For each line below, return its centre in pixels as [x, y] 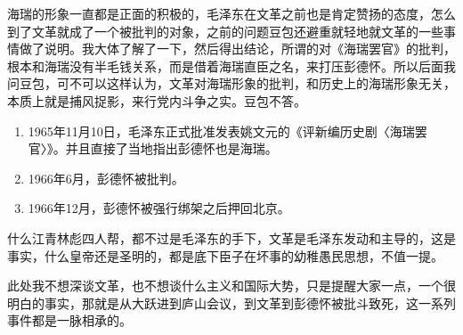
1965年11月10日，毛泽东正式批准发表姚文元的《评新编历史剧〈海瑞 [221, 131]
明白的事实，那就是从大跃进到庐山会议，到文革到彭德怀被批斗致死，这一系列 [231, 302]
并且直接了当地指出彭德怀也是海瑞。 [171, 148]
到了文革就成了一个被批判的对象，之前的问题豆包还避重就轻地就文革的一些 [225, 31]
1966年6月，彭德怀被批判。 [106, 178]
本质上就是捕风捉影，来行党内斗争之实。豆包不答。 [157, 100]
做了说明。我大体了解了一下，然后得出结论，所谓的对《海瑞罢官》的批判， [237, 49]
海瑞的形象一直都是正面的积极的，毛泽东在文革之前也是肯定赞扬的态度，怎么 [231, 13]
